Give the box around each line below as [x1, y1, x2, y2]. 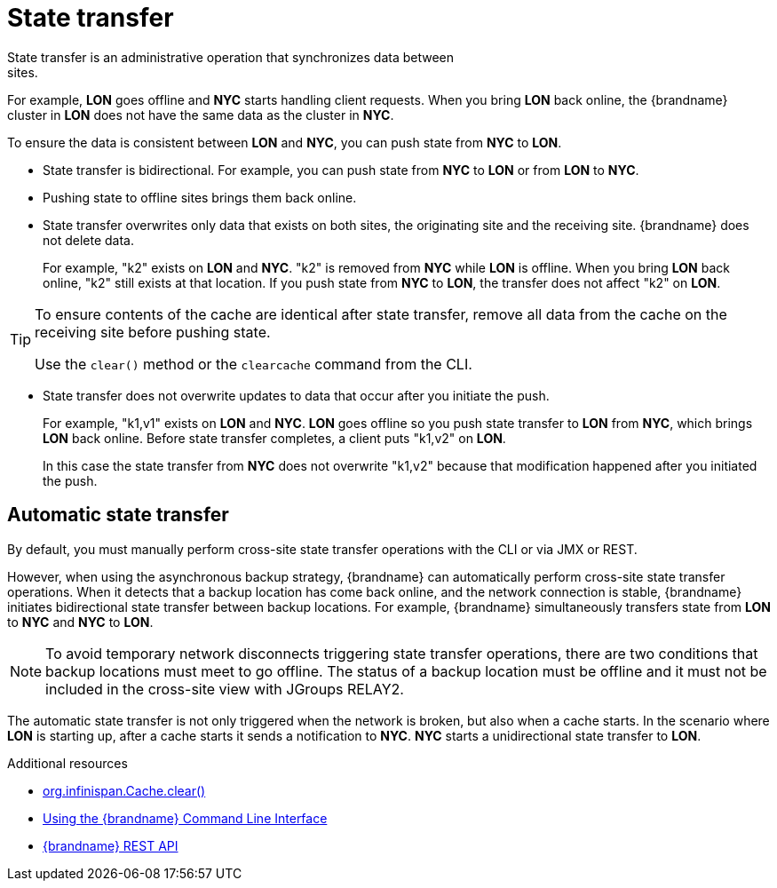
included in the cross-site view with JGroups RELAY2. [45, 679, 404, 698]
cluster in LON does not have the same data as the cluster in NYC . [7, 107, 394, 123]
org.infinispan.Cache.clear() [43, 782, 206, 798]
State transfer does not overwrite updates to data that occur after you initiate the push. [43, 387, 550, 403]
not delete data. [43, 232, 134, 248]
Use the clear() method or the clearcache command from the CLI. [35, 354, 472, 373]
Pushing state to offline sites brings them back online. [43, 189, 357, 205]
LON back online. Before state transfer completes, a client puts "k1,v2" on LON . [43, 430, 506, 446]
